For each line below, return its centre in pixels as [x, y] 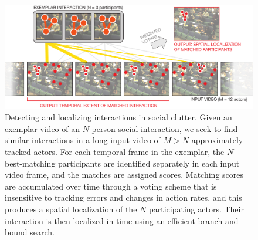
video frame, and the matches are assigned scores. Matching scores [124, 175]
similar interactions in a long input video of [83, 140]
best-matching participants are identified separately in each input [122, 163]
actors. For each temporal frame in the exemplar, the [129, 151]
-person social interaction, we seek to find [163, 128]
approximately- [218, 140]
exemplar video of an [42, 128]
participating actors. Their [196, 209]
